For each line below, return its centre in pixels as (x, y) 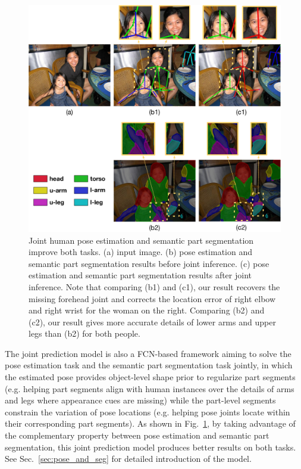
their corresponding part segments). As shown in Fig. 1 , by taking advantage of (150, 423)
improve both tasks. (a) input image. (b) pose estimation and (141, 252)
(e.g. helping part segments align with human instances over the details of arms (150, 388)
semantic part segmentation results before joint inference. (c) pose (149, 263)
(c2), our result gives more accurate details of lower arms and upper (152, 322)
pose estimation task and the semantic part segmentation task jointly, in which (149, 365)
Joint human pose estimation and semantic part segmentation (141, 240)
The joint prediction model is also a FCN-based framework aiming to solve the (148, 353)
